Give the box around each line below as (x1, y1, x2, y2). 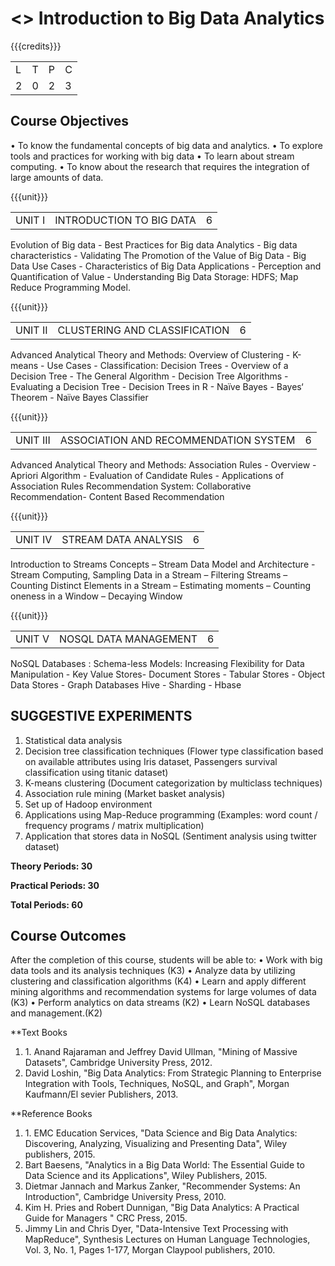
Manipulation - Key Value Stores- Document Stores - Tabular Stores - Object (10, 668, 326, 680)
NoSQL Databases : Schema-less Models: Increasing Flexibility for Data (10, 657, 305, 669)
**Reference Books (10, 1108, 93, 1120)
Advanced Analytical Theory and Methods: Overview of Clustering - (10, 348, 291, 361)
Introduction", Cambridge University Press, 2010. (24, 1191, 227, 1203)
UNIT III (15, 433, 51, 447)
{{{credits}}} (10, 40, 62, 52)
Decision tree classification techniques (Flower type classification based (24, 745, 324, 757)
